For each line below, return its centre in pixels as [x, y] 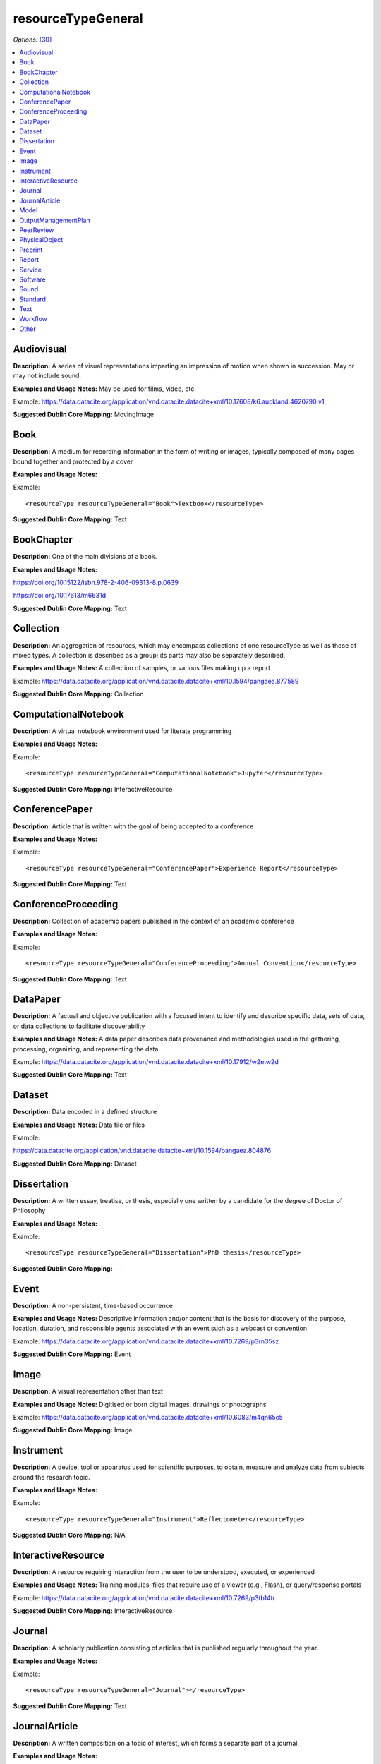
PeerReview [37, 230]
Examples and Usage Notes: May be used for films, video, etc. [105, 389]
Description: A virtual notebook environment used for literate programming [122, 731]
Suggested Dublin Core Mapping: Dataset [75, 1164]
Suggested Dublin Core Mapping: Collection [78, 694]
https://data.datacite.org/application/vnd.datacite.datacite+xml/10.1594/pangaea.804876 [142, 1151]
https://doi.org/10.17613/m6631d [59, 596]
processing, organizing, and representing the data [86, 1049]
